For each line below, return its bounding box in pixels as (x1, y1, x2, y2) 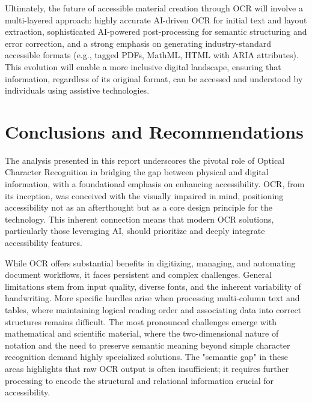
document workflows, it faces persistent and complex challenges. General (5, 268, 272, 281)
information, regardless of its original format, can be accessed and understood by (5, 72, 303, 85)
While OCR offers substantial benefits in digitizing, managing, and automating (5, 256, 296, 269)
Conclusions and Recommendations (5, 119, 304, 143)
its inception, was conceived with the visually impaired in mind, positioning (5, 189, 284, 202)
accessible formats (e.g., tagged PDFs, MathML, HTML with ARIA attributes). (5, 49, 299, 61)
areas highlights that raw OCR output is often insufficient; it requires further (5, 362, 289, 374)
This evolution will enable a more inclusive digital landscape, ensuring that (5, 60, 281, 73)
